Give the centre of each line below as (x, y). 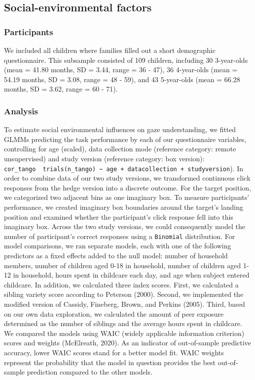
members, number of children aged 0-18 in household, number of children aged (123, 265)
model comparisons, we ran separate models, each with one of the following (118, 246)
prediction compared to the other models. (90, 372)
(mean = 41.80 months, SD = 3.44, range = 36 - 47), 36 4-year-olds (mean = (121, 70)
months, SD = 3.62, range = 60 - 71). (61, 89)
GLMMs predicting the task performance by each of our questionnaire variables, (125, 139)
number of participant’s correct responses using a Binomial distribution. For (120, 236)
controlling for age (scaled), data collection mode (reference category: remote (120, 149)
